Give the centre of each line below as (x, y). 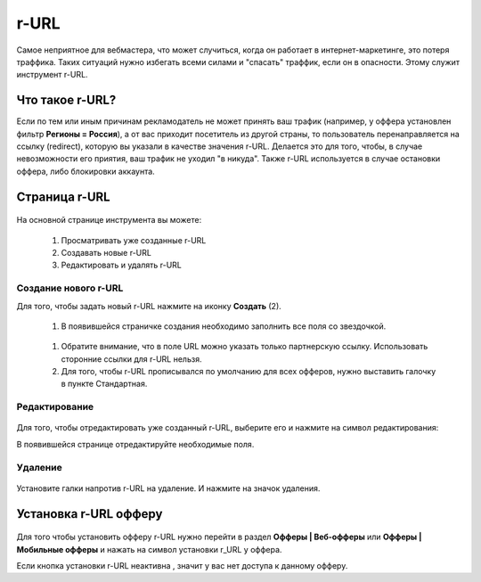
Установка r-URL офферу (90, 514)
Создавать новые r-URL (106, 252)
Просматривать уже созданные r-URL (134, 240)
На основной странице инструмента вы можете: (109, 220)
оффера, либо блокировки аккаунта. (86, 171)
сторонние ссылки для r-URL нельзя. (131, 359)
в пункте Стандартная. (104, 384)
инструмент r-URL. (52, 75)
